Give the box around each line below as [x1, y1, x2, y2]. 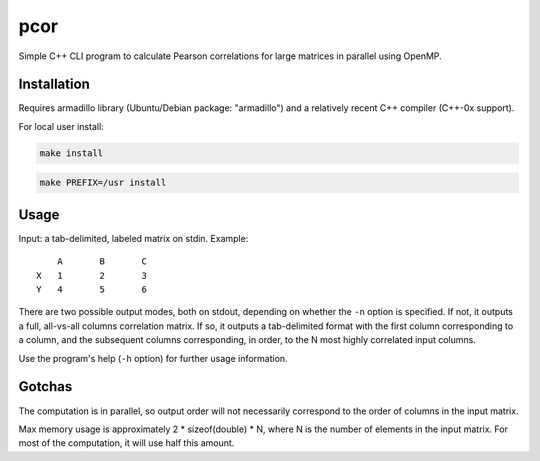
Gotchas [18, 378, 73, 395]
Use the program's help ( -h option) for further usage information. [18, 352, 289, 364]
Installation [18, 76, 90, 93]
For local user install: [18, 120, 104, 132]
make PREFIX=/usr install [39, 177, 167, 189]
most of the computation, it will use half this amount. [18, 437, 235, 449]
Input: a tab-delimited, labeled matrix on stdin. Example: [18, 232, 249, 244]
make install [39, 147, 104, 159]
